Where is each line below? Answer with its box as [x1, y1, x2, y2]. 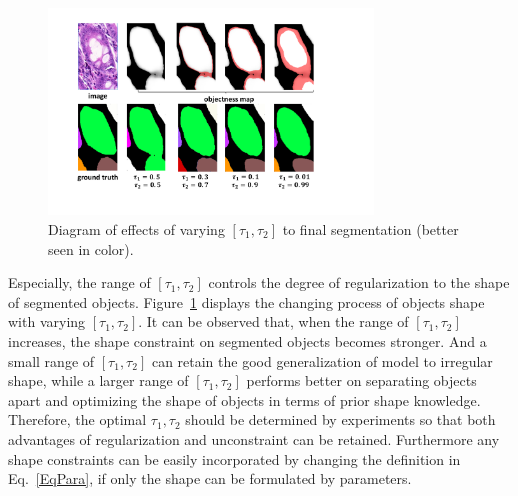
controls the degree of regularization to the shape [208, 272, 510, 293]
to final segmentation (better [282, 218, 459, 239]
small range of [8, 350, 95, 371]
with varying [8, 311, 86, 332]
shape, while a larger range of [8, 370, 189, 391]
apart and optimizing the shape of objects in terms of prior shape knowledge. [8, 389, 481, 410]
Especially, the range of [8, 272, 151, 293]
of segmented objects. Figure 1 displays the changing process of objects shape [8, 291, 485, 312]
